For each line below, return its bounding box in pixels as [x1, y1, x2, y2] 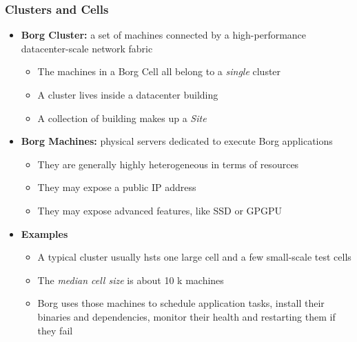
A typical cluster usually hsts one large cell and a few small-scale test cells [37, 250, 351, 264]
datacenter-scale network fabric [21, 41, 153, 55]
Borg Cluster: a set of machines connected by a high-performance [21, 28, 307, 42]
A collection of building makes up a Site [37, 110, 207, 125]
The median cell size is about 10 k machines [37, 272, 224, 287]
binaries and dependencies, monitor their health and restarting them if [37, 309, 336, 323]
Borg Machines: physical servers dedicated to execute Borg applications [21, 134, 333, 148]
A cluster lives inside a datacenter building [37, 88, 218, 101]
